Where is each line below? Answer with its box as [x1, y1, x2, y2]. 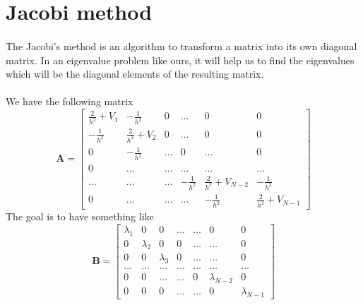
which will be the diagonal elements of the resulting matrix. [6, 66, 264, 81]
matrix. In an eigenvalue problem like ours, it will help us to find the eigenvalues [6, 52, 355, 67]
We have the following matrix [6, 94, 133, 109]
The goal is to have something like [6, 209, 154, 224]
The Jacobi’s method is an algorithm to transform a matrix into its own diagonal [6, 38, 357, 53]
